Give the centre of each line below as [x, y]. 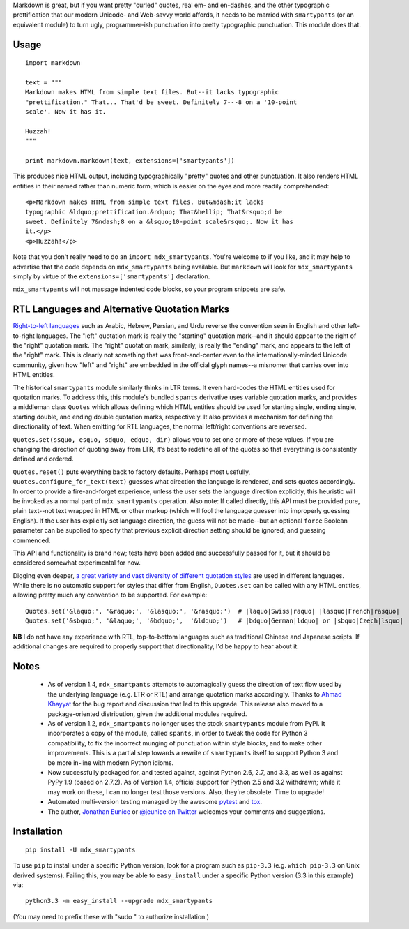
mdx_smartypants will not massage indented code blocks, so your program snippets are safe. [149, 289]
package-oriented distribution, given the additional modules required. [147, 714]
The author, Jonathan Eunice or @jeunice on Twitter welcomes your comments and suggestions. [186, 811]
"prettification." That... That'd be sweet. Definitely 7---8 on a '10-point [161, 102]
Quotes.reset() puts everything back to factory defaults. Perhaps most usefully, [132, 472]
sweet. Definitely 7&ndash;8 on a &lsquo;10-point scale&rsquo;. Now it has [160, 222]
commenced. [32, 540]
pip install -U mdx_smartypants [80, 849]
